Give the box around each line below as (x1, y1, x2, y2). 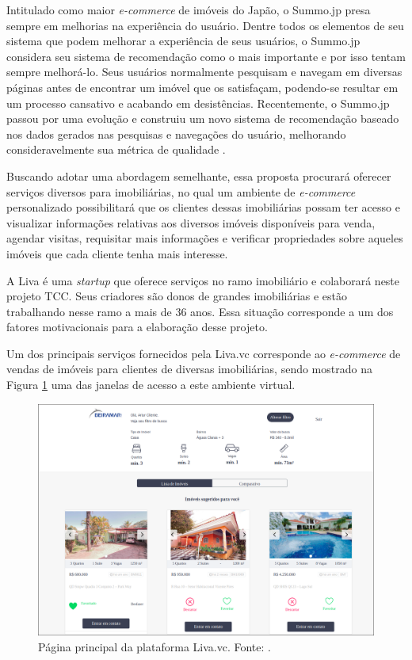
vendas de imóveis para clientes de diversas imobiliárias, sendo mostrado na (6, 361, 372, 377)
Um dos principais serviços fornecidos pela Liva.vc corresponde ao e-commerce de (6, 345, 401, 361)
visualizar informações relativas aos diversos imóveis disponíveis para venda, (6, 214, 376, 231)
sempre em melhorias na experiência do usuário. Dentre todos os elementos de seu (6, 17, 404, 33)
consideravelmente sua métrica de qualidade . (6, 141, 226, 158)
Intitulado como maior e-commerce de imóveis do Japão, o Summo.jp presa (6, 2, 371, 17)
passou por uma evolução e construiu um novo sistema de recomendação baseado (6, 110, 399, 127)
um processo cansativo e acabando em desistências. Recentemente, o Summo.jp (6, 94, 390, 111)
